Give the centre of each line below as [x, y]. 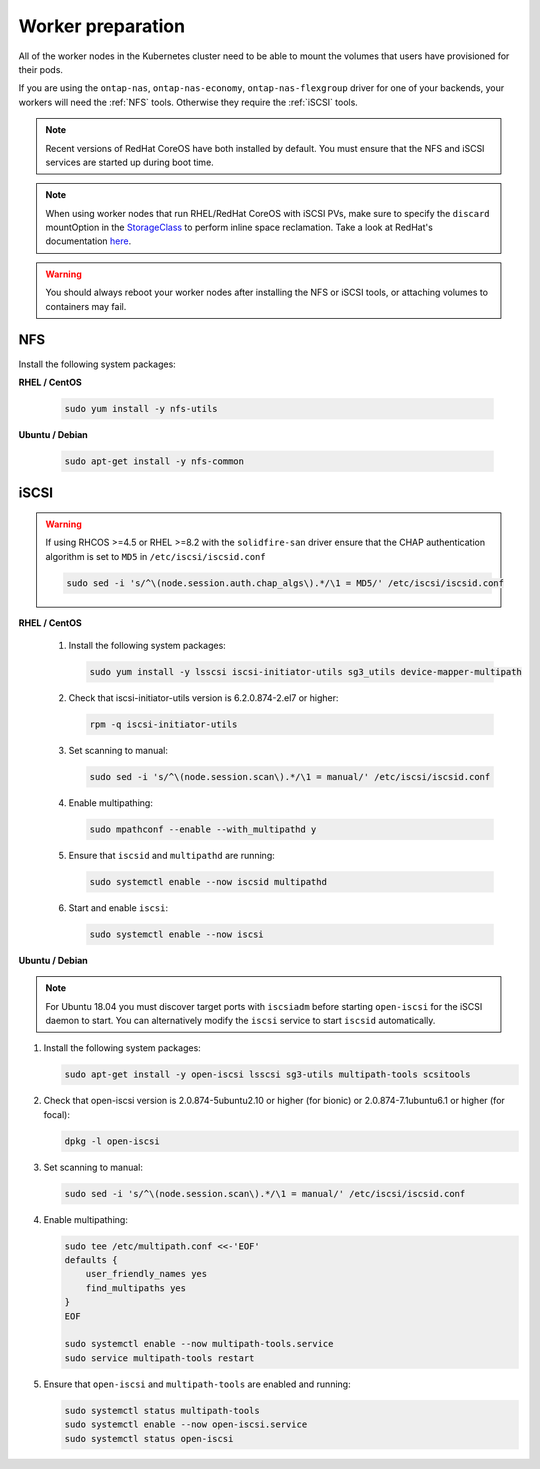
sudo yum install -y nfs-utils [141, 408]
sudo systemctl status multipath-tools [162, 1410]
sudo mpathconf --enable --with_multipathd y [203, 829]
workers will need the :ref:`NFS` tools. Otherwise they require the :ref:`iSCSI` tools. [188, 102]
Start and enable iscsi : [118, 907]
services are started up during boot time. [129, 162]
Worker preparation [101, 26]
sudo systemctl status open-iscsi [149, 1438]
